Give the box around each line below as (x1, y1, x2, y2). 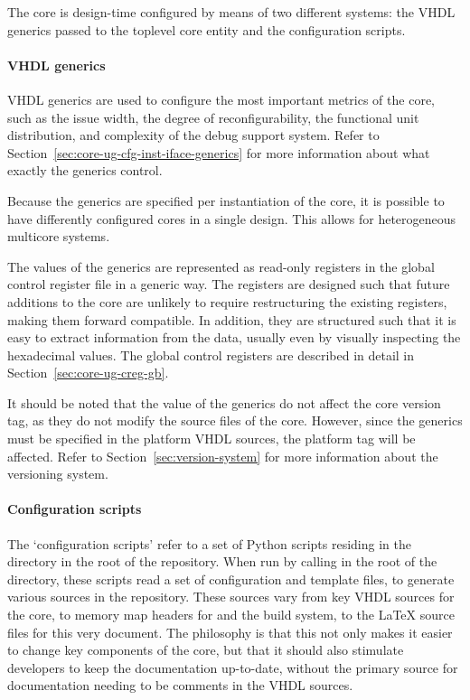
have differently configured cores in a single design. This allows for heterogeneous (7, 209, 456, 228)
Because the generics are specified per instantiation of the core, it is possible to (7, 191, 445, 210)
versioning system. (7, 464, 108, 483)
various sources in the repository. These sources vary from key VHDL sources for (7, 587, 455, 606)
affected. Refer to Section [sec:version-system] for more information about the (7, 446, 438, 465)
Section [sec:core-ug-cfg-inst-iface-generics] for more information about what (7, 143, 430, 162)
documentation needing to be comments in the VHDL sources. (7, 676, 353, 695)
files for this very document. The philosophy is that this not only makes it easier (7, 622, 453, 641)
